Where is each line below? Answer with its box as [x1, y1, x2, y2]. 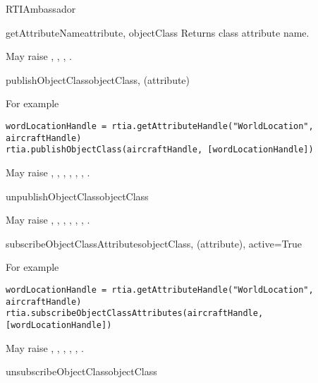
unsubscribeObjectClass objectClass [6, 364, 157, 379]
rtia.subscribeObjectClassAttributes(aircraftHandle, [6, 308, 264, 319]
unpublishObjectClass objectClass [6, 188, 149, 203]
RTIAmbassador [6, 1, 76, 16]
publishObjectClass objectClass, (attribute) [6, 72, 190, 87]
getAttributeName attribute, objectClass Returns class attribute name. [6, 25, 310, 39]
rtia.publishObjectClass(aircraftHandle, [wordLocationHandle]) [6, 145, 314, 155]
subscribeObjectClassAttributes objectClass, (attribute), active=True [6, 236, 302, 250]
